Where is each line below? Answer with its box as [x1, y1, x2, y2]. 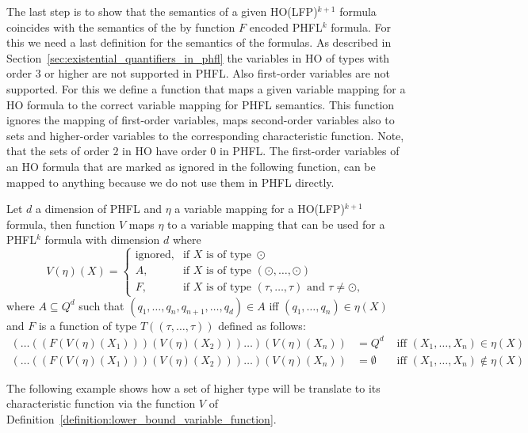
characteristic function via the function [6, 395, 196, 412]
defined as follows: [218, 317, 306, 333]
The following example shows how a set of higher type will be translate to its [6, 379, 381, 396]
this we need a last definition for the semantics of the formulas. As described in [6, 34, 392, 51]
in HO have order [122, 142, 207, 159]
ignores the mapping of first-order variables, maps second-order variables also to [6, 112, 395, 128]
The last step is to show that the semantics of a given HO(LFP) [6, 3, 318, 19]
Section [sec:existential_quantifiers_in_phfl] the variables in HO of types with [6, 49, 390, 66]
